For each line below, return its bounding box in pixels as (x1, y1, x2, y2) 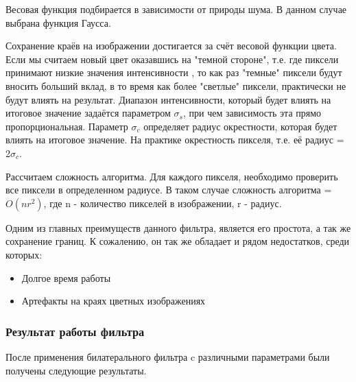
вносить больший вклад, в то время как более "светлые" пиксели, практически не (5, 78, 346, 93)
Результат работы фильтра (5, 322, 145, 339)
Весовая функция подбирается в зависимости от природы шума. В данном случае (5, 2, 347, 16)
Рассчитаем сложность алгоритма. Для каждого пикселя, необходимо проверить (5, 169, 338, 183)
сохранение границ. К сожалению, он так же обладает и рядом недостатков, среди (5, 234, 350, 248)
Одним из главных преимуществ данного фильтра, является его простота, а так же (5, 220, 351, 235)
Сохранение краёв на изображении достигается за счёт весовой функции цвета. (5, 38, 337, 53)
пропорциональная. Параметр (5, 119, 128, 133)
